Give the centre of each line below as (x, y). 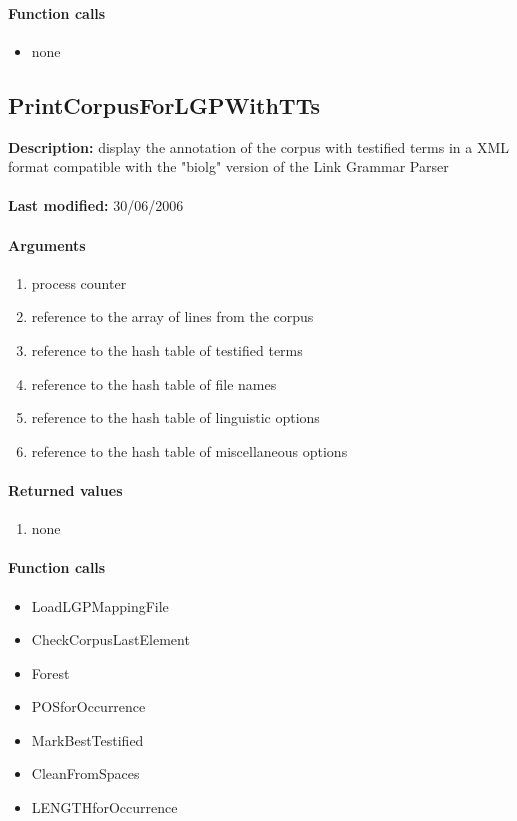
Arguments (47, 244)
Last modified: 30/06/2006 (96, 205)
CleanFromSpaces (85, 773)
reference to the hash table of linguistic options (175, 417)
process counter (79, 282)
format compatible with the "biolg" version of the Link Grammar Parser (228, 166)
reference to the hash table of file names (154, 383)
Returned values (65, 489)
